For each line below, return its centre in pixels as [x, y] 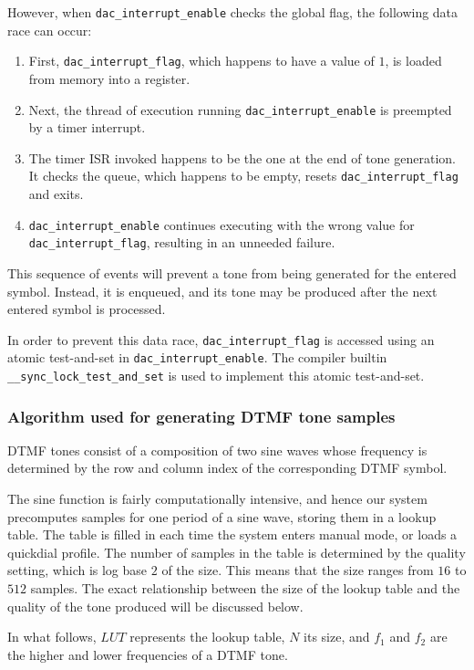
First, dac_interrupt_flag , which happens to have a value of [201, 61]
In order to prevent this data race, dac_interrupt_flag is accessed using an [221, 339]
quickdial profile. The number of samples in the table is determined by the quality [237, 552]
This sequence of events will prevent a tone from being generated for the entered [232, 272]
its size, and [337, 637]
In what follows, [52, 637]
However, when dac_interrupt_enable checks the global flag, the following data [233, 12]
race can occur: [50, 30]
